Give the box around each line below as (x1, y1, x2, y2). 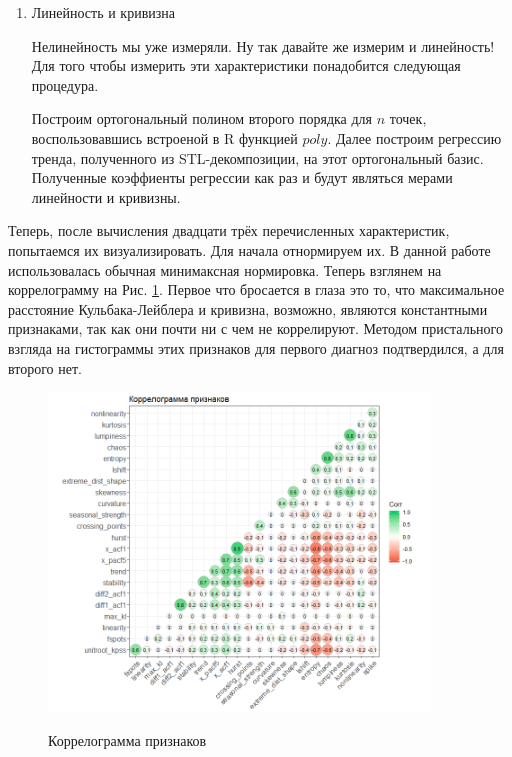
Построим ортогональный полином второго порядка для (31, 108, 373, 129)
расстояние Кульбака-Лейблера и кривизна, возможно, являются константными (8, 298, 488, 319)
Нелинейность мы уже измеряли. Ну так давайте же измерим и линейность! (31, 35, 495, 56)
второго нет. (8, 357, 82, 378)
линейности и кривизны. (31, 186, 181, 207)
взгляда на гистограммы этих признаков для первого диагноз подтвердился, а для (8, 337, 504, 358)
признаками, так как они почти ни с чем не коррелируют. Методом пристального (8, 318, 503, 339)
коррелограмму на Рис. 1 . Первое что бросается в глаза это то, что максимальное (8, 279, 505, 300)
